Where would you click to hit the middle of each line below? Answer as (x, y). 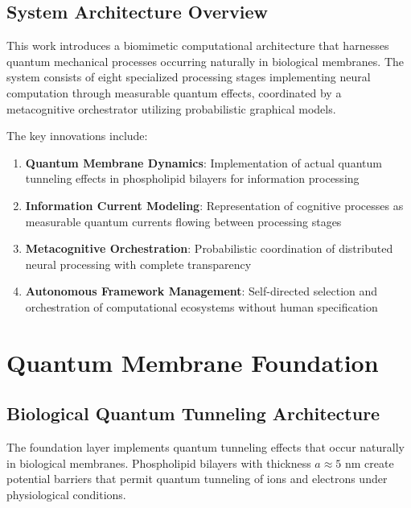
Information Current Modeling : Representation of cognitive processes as (214, 205)
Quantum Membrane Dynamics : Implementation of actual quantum (203, 162)
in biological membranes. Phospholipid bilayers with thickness (159, 463)
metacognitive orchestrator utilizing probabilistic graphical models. (171, 108)
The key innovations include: (77, 136)
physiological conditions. (66, 494)
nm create (370, 463)
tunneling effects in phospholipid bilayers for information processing (192, 178)
